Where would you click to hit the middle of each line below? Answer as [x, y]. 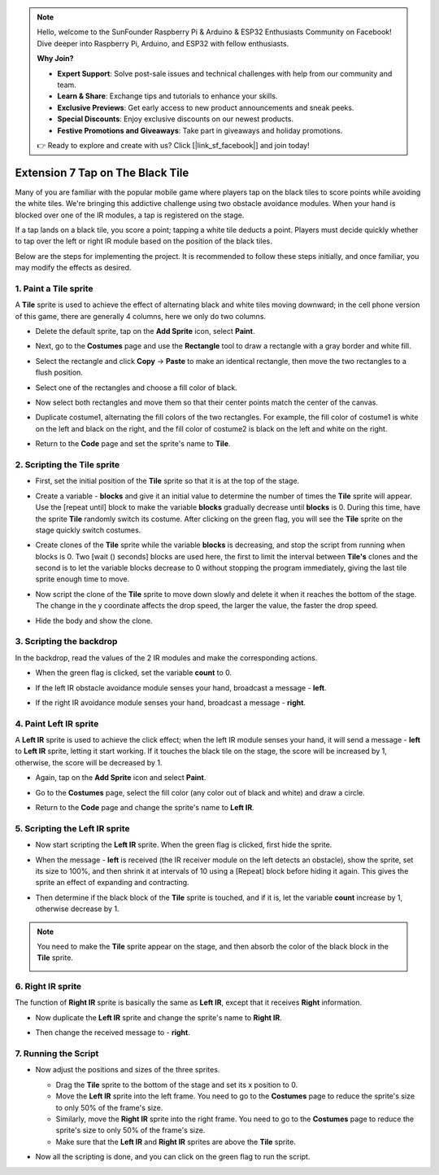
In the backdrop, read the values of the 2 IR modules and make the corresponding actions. [166, 658]
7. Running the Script [57, 1053]
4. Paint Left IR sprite [57, 723]
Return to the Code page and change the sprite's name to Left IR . [145, 808]
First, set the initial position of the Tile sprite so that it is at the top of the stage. [167, 481]
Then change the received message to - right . [113, 1033]
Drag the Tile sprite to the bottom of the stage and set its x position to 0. [177, 1085]
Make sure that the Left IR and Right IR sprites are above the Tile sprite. [176, 1142]
